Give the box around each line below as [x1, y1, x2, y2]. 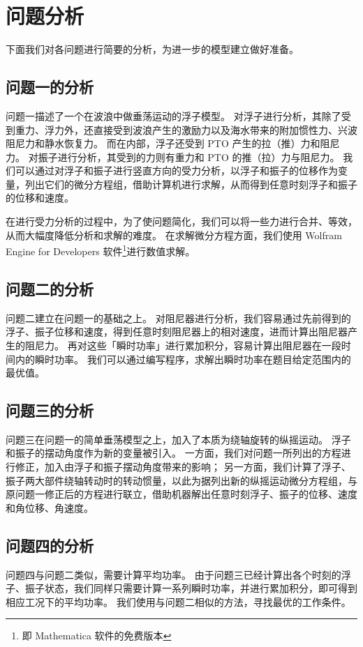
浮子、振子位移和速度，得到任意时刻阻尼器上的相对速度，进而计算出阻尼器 [6, 324, 348, 339]
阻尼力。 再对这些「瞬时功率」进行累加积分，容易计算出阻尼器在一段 [24, 337, 341, 352]
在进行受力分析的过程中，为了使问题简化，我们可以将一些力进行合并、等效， [6, 214, 357, 229]
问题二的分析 [6, 277, 94, 299]
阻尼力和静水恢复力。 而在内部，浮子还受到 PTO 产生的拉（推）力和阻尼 [6, 136, 340, 151]
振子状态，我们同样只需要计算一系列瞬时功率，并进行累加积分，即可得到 [24, 581, 357, 595]
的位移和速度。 [6, 190, 74, 205]
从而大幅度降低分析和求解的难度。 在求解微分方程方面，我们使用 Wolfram [6, 227, 342, 242]
